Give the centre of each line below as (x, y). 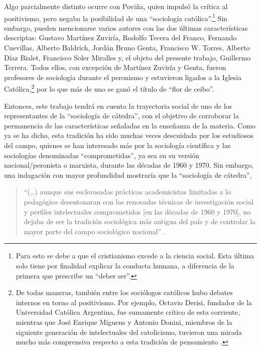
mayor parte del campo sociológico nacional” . (95, 231)
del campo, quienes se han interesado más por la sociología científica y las (117, 145)
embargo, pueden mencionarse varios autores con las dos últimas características (126, 27)
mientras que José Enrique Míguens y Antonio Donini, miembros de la (124, 322)
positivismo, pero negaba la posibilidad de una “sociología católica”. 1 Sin (116, 17)
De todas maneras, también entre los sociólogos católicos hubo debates (124, 292)
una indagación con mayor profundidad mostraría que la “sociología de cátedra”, (128, 174)
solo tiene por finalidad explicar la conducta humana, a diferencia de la (125, 265)
